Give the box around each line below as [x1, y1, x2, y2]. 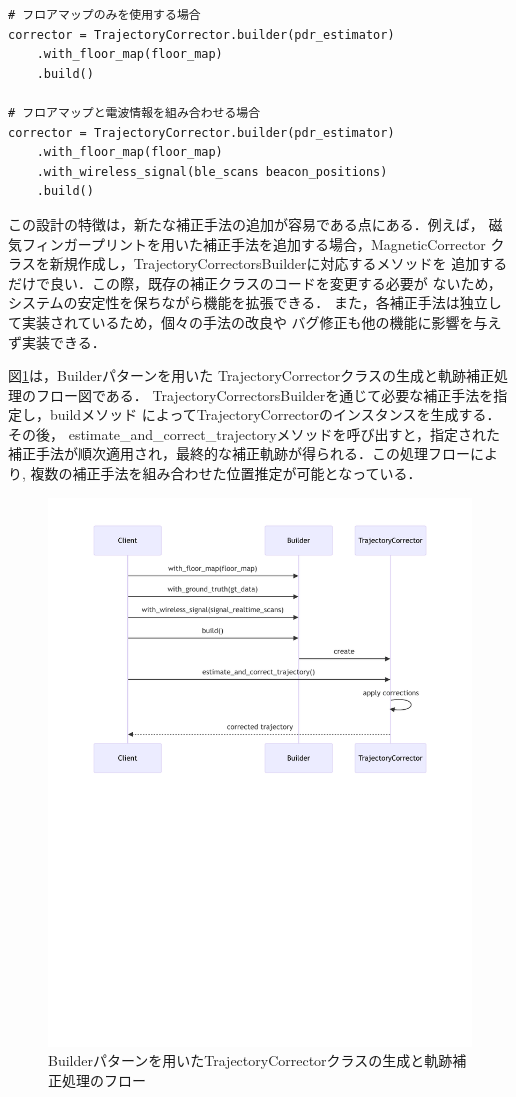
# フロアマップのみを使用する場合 [8, 8, 201, 22]
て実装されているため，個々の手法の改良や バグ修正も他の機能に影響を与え [8, 311, 502, 332]
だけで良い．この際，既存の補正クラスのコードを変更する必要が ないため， [8, 272, 502, 293]
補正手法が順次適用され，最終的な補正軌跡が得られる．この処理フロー [8, 443, 470, 464]
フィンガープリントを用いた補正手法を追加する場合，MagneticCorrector [21, 233, 486, 254]
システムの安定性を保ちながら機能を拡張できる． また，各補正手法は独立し [8, 292, 502, 313]
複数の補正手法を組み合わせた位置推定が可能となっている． [30, 463, 422, 484]
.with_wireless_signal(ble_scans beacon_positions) [36, 164, 388, 179]
